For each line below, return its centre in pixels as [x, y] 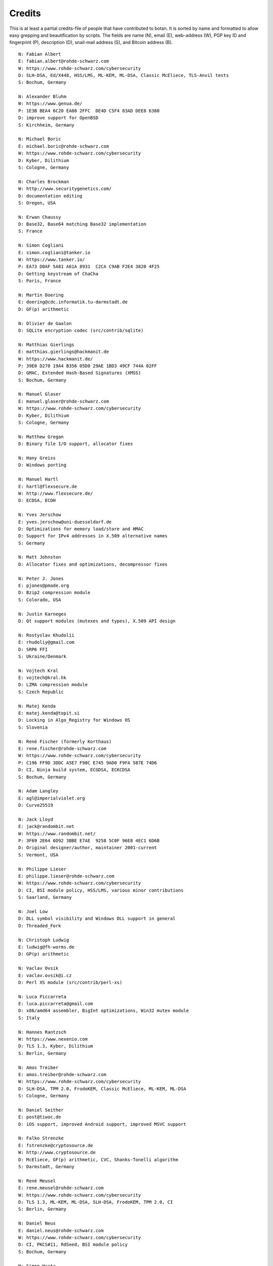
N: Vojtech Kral [38, 670]
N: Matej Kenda [37, 706]
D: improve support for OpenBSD [58, 118]
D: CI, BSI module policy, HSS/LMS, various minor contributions [101, 890]
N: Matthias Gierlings [47, 345]
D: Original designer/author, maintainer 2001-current [88, 848]
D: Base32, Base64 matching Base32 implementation [82, 224]
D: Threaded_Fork [40, 926]
